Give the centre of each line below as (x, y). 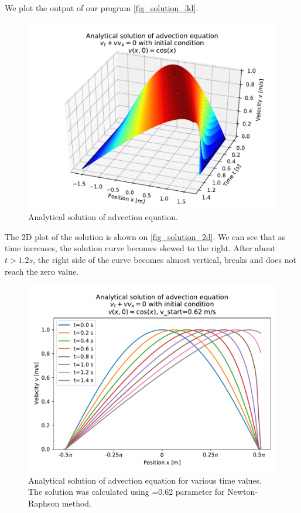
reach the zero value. (42, 271)
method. (77, 503)
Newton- (242, 492)
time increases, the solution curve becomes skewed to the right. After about (140, 248)
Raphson (44, 503)
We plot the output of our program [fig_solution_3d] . (102, 8)
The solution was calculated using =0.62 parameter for (126, 492)
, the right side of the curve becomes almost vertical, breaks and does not (165, 259)
